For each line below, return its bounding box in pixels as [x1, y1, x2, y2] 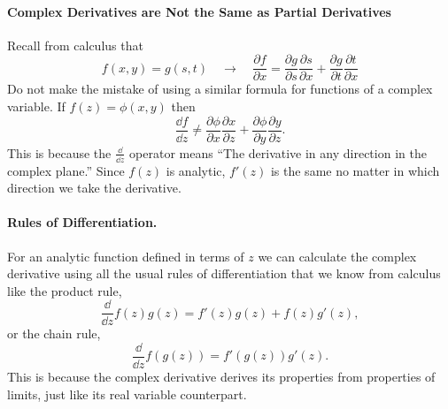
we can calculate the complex [258, 246, 417, 265]
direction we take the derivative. [7, 178, 182, 197]
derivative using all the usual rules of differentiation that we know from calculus [7, 264, 441, 283]
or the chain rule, [7, 324, 101, 343]
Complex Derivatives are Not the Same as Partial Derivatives [7, 2, 391, 20]
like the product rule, [7, 281, 122, 299]
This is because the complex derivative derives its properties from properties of [7, 367, 436, 386]
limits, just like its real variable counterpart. [7, 384, 247, 403]
